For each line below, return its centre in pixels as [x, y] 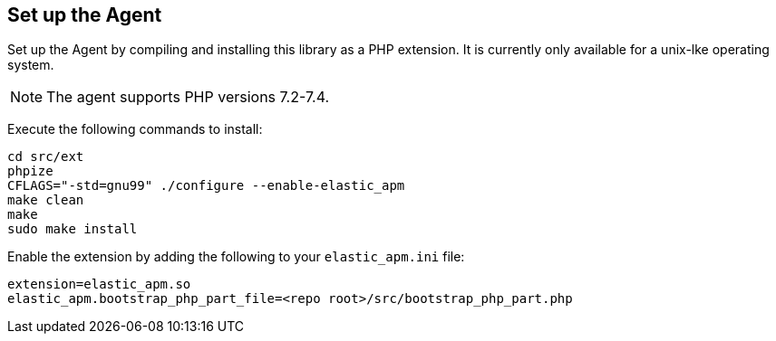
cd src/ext [46, 157]
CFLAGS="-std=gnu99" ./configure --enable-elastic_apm [206, 186]
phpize [30, 171]
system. [31, 65]
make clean [46, 200]
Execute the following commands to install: [135, 129]
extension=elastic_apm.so [99, 284]
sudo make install [73, 229]
